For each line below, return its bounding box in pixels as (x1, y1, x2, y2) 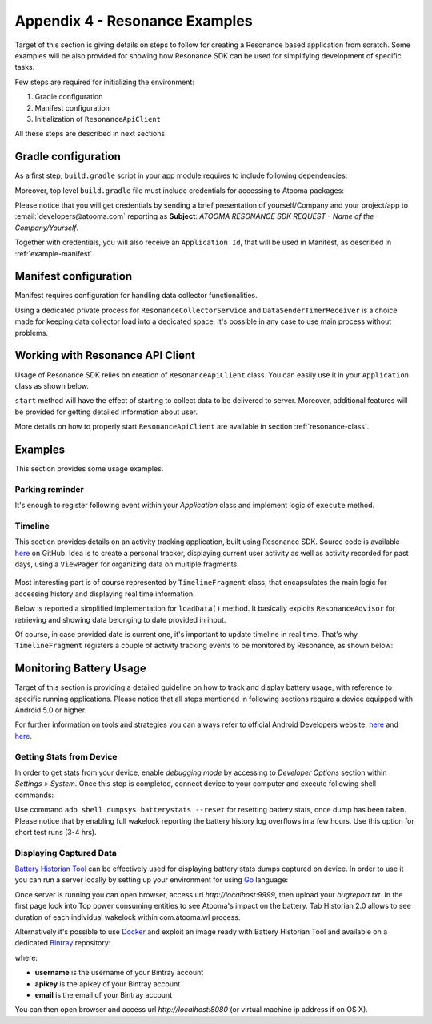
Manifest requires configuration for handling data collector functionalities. (14, 291, 258, 300)
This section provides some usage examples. (14, 463, 164, 473)
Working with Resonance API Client (14, 349, 196, 362)
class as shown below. (14, 381, 90, 390)
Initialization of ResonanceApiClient (34, 114, 162, 123)
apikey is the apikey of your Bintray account (34, 978, 181, 989)
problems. (14, 328, 48, 337)
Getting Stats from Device (14, 751, 118, 762)
